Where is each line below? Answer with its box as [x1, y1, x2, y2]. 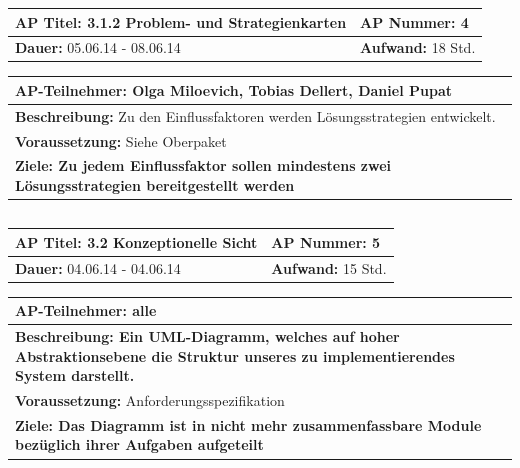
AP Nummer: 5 [271, 231, 381, 252]
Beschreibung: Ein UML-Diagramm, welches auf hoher [15, 325, 400, 346]
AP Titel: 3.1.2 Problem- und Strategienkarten [15, 11, 347, 32]
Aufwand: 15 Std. [271, 257, 387, 278]
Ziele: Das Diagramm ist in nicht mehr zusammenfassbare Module [15, 414, 482, 435]
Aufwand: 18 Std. [360, 37, 476, 58]
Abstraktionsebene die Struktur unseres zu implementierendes [15, 345, 455, 366]
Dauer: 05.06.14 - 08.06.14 [15, 37, 181, 58]
